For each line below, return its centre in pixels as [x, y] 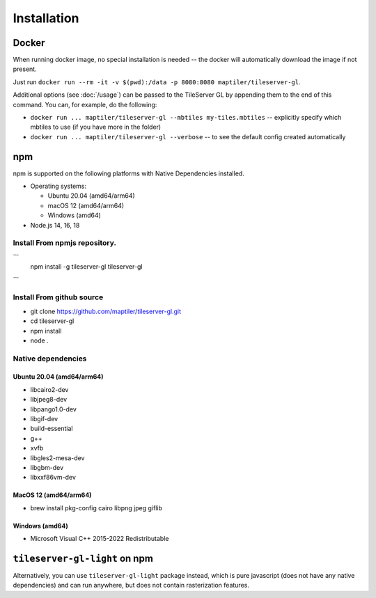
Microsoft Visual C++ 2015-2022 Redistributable [100, 539]
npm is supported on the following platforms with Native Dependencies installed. [129, 173]
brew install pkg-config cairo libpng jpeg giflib [96, 507]
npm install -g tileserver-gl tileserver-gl [86, 267]
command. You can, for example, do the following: [85, 104]
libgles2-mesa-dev [57, 458]
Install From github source [58, 297]
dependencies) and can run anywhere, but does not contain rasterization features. [131, 585]
